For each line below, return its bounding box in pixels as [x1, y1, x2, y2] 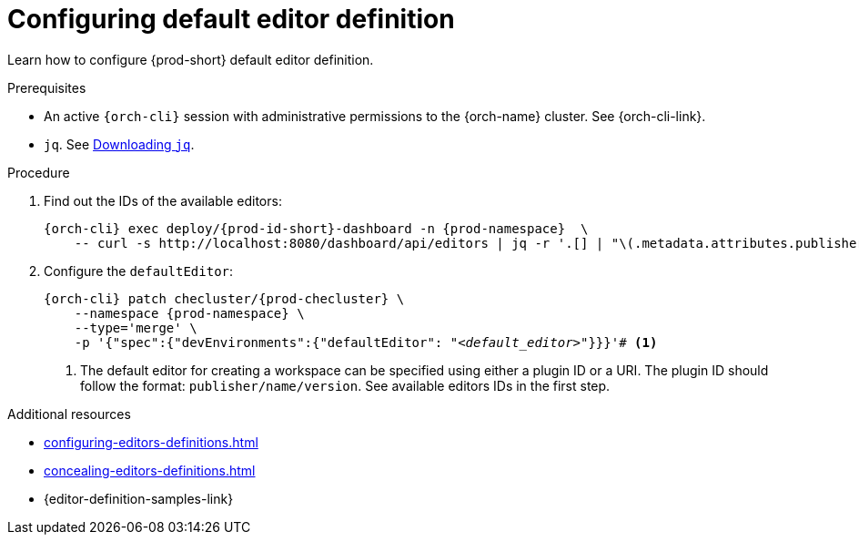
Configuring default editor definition [7, 4, 455, 35]
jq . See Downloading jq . [44, 136, 195, 152]
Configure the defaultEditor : [44, 262, 234, 279]
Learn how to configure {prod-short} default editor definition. [7, 51, 374, 67]
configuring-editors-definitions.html [44, 434, 258, 450]
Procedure [7, 164, 70, 180]
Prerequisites [7, 79, 86, 96]
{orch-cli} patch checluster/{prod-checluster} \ [44, 291, 405, 306]
